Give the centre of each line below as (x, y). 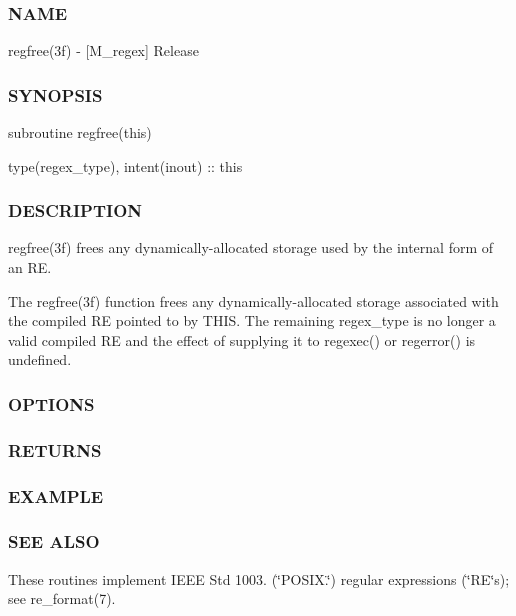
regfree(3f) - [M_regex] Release (103, 50)
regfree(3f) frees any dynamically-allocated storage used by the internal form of (251, 247)
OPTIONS (51, 403)
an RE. (30, 267)
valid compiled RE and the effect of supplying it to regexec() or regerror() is (242, 339)
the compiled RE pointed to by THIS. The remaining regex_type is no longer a (252, 320)
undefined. (40, 359)
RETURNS (55, 449)
